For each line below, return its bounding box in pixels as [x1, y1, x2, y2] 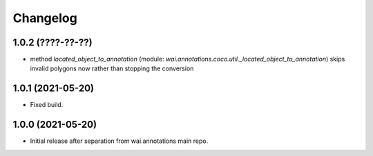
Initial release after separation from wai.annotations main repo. [30, 137, 209, 145]
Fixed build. [30, 101, 64, 109]
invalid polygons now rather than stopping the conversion [30, 64, 194, 72]
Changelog [12, 10, 77, 26]
